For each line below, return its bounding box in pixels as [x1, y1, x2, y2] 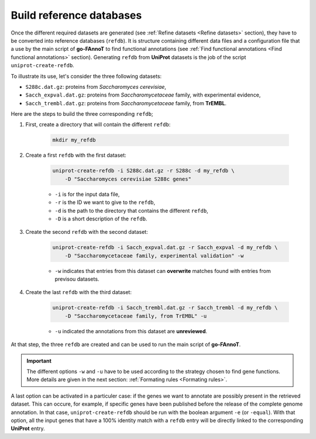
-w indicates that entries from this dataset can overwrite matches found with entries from [54, 267, 272, 274]
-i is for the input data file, [54, 191, 120, 198]
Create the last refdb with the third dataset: [25, 289, 132, 296]
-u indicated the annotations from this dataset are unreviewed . [54, 327, 208, 334]
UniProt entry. [11, 425, 45, 432]
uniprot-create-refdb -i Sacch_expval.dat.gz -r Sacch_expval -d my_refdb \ [52, 244, 278, 251]
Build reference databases [11, 9, 142, 22]
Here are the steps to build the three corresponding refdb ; [11, 110, 153, 117]
